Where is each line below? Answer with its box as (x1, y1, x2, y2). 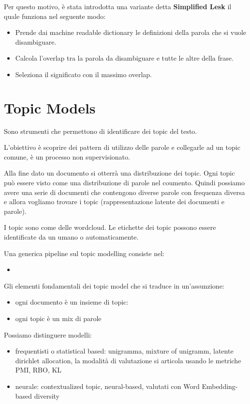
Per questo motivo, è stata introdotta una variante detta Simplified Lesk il (4, 1, 232, 11)
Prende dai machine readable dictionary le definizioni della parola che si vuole (15, 27, 247, 37)
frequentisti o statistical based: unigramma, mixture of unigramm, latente (15, 346, 234, 356)
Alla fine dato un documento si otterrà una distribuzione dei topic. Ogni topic (4, 168, 235, 178)
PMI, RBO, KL (15, 365, 62, 375)
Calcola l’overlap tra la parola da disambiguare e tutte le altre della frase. (15, 53, 234, 63)
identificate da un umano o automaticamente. (4, 232, 139, 242)
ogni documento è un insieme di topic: (15, 297, 129, 307)
